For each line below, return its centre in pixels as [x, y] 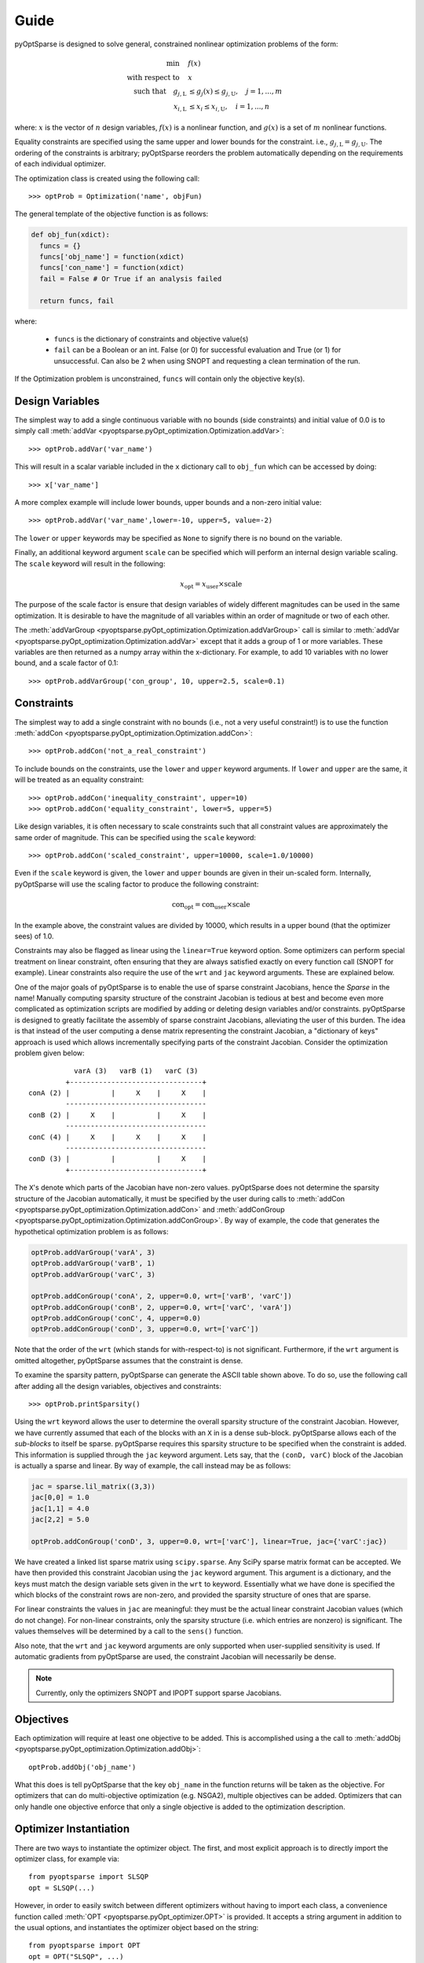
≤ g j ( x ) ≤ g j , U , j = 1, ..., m [236, 92]
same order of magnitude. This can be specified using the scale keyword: [135, 837]
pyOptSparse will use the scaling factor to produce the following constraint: [137, 884]
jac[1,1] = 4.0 [60, 1508]
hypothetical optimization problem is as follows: [91, 1231]
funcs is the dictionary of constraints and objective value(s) [151, 339]
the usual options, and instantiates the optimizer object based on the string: [137, 1927]
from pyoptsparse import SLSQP [89, 1877]
